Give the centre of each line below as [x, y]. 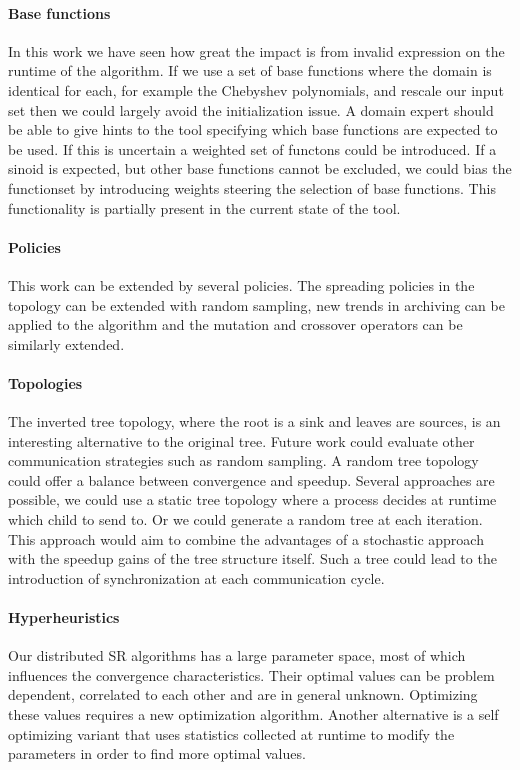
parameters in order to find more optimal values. [157, 753]
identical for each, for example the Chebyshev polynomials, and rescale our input [256, 89]
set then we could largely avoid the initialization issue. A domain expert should [251, 109]
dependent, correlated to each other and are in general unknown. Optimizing [243, 694]
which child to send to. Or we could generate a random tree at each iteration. [245, 519]
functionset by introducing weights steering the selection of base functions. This [252, 187]
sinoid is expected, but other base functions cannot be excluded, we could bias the [260, 168]
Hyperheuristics [64, 617]
